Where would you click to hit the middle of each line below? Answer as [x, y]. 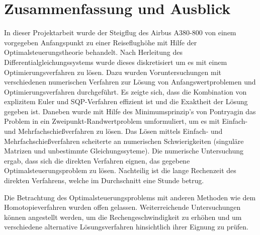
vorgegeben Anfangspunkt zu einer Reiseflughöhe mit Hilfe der [101, 42]
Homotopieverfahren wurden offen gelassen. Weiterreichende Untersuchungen [122, 207]
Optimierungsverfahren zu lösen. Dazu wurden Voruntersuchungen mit [113, 72]
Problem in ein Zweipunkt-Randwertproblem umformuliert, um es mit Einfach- [126, 121]
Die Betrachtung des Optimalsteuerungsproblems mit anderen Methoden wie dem [130, 197]
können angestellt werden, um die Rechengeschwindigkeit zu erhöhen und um [123, 217]
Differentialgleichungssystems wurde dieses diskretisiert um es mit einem [116, 62]
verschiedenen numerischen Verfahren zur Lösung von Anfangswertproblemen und [130, 82]
